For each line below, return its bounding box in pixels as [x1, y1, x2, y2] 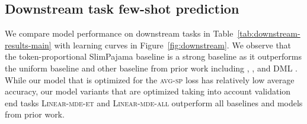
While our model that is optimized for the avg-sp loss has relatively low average [5, 73, 295, 86]
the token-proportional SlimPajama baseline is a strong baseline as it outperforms [5, 50, 302, 63]
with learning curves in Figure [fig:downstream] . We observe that [54, 38, 292, 51]
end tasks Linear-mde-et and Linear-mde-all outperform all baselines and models [5, 96, 303, 109]
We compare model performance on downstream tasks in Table [5, 27, 234, 40]
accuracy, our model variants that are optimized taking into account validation [5, 85, 291, 97]
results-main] [5, 38, 52, 51]
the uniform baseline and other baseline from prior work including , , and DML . [5, 61, 298, 74]
